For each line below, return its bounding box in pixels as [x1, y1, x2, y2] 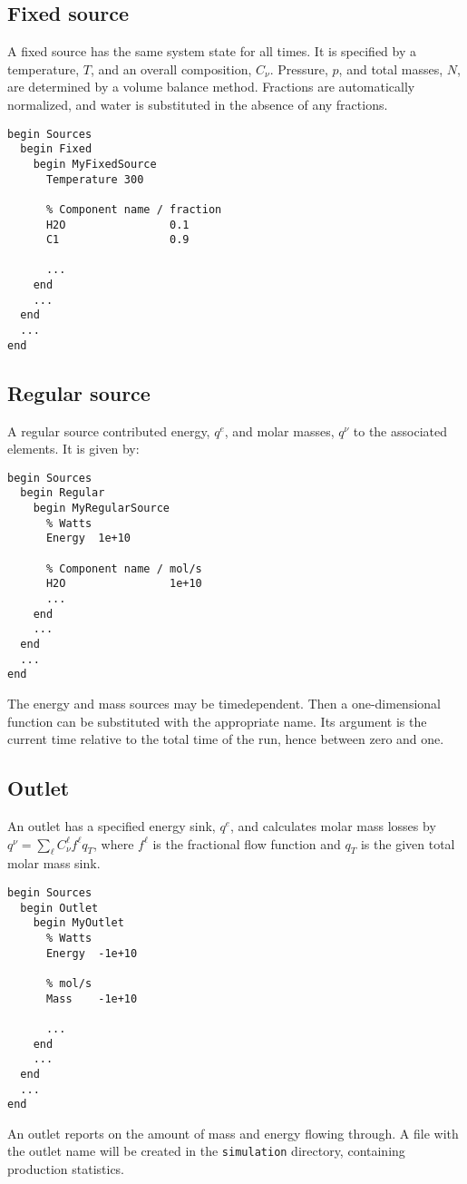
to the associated [353, 421, 447, 440]
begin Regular [20, 486, 105, 500]
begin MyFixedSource [33, 157, 157, 171]
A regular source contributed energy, [7, 421, 210, 440]
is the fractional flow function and [152, 834, 341, 853]
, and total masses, [338, 59, 443, 78]
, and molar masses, [224, 421, 335, 440]
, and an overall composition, [90, 59, 252, 78]
